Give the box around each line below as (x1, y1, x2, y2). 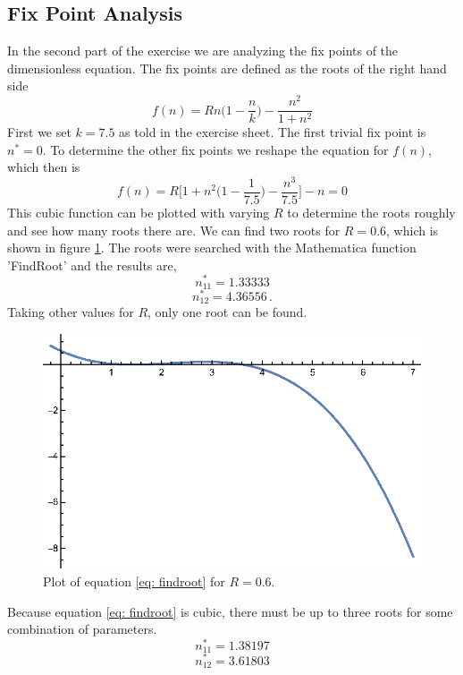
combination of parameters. (7, 619, 157, 638)
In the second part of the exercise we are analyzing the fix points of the (7, 41, 399, 60)
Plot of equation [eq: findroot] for (43, 572, 225, 591)
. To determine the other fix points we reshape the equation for (42, 140, 389, 158)
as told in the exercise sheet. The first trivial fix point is (119, 123, 426, 141)
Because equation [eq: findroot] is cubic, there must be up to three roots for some (7, 602, 453, 620)
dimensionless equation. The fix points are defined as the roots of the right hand (7, 58, 447, 77)
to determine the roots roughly (287, 203, 456, 222)
